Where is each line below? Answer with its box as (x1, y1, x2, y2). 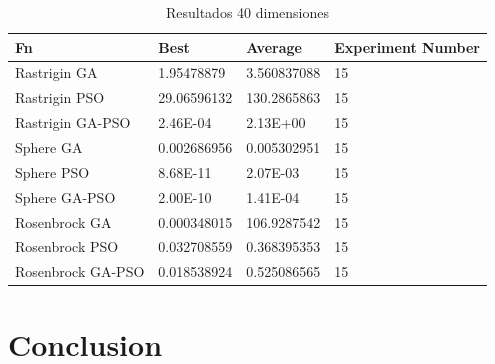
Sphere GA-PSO (15, 186, 116, 207)
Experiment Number (334, 36, 480, 57)
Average (246, 36, 302, 57)
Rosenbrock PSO (15, 236, 119, 257)
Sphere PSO (15, 161, 90, 182)
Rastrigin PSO (15, 87, 105, 108)
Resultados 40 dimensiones (165, 2, 329, 22)
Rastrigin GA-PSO (15, 112, 131, 133)
